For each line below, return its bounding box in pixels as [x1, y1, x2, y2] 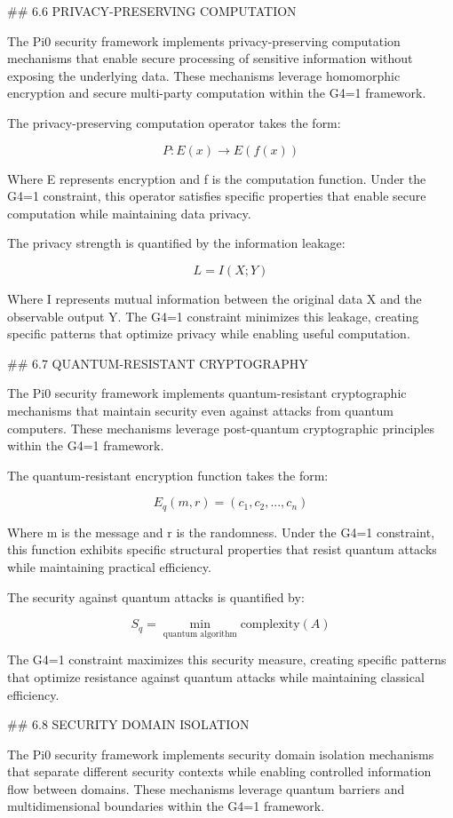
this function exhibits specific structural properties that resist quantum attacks [7, 540, 437, 559]
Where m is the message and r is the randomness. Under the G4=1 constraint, [7, 522, 435, 541]
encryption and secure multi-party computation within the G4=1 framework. [7, 83, 426, 102]
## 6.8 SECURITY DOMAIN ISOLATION [7, 715, 250, 734]
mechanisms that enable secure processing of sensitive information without [7, 49, 413, 68]
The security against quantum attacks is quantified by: [7, 587, 305, 606]
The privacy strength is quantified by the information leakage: [7, 234, 346, 252]
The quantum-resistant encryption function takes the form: [7, 465, 329, 484]
